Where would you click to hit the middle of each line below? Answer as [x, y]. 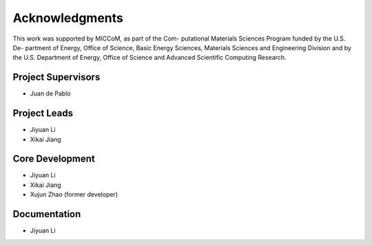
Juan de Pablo [51, 93]
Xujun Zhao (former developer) [74, 194]
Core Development [54, 159]
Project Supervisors [56, 77]
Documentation [47, 214]
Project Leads [43, 113]
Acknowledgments [68, 18]
